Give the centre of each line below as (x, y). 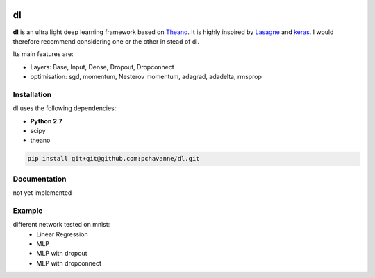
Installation (32, 94)
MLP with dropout (62, 254)
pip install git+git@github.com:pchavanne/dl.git (114, 159)
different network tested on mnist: (61, 225)
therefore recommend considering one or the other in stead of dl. (106, 41)
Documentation (40, 179)
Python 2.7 (46, 121)
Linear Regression (62, 234)
